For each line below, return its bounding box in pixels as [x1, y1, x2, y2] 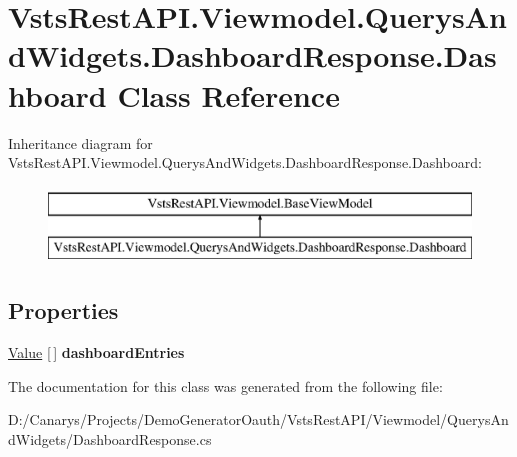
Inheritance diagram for [8, 132, 153, 153]
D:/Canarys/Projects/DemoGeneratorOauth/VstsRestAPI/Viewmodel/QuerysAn [8, 409, 509, 430]
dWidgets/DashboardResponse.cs [8, 428, 212, 449]
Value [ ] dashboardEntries [8, 342, 185, 363]
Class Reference [117, 74, 340, 115]
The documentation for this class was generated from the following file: [8, 375, 443, 396]
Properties [8, 295, 119, 326]
